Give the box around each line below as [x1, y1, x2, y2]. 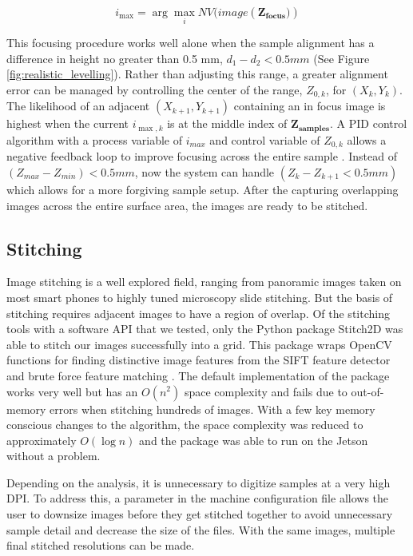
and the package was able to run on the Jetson [139, 431, 368, 448]
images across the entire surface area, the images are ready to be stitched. [6, 197, 368, 213]
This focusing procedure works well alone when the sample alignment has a [6, 34, 375, 51]
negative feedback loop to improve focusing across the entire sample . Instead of [6, 148, 397, 165]
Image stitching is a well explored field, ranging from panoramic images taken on [6, 273, 402, 290]
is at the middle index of [167, 115, 288, 132]
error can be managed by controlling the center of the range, [6, 81, 303, 97]
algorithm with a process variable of [6, 131, 182, 148]
